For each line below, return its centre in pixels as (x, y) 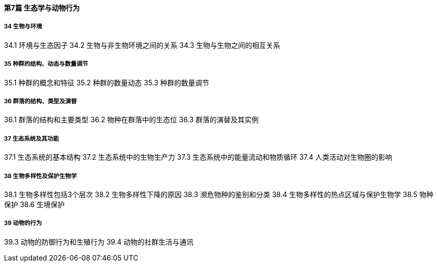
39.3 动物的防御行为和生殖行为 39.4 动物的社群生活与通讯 (99, 242)
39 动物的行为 (23, 223)
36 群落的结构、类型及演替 (40, 101)
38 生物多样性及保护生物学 (40, 176)
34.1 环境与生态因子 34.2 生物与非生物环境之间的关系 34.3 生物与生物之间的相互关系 (142, 45)
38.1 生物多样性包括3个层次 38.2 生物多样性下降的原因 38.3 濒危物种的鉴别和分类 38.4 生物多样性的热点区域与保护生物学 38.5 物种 (219, 194)
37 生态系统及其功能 (31, 138)
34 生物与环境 (23, 27)
